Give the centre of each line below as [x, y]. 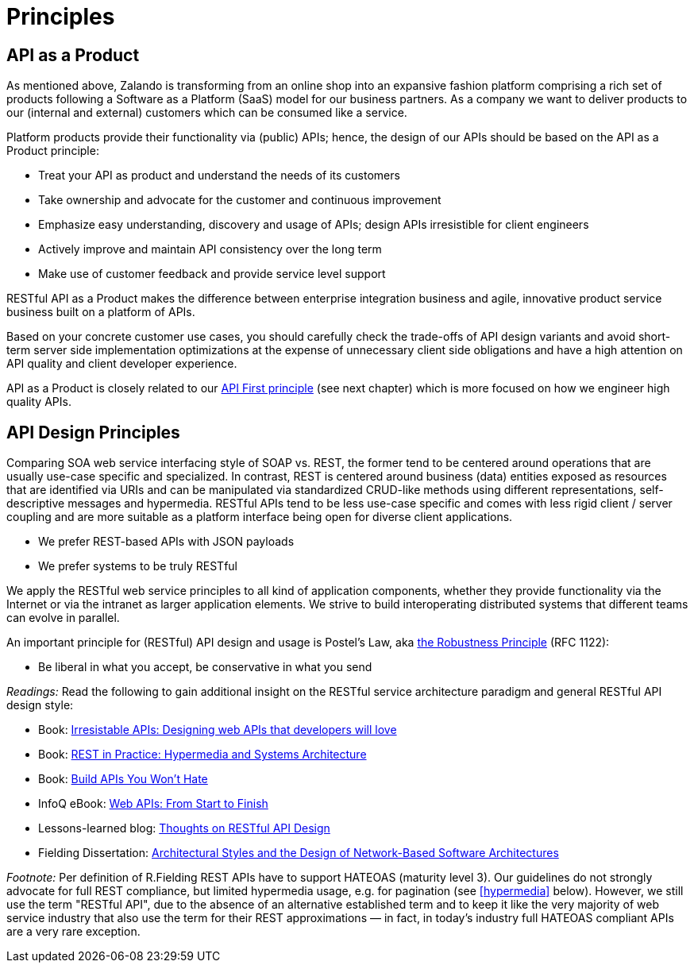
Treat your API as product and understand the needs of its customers [219, 176]
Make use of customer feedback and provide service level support [212, 274]
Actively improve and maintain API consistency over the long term [210, 249]
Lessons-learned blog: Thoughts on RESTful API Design [184, 828]
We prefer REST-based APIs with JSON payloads [166, 542]
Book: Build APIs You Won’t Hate [123, 779]
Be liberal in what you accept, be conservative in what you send [205, 667]
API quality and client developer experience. [122, 364]
